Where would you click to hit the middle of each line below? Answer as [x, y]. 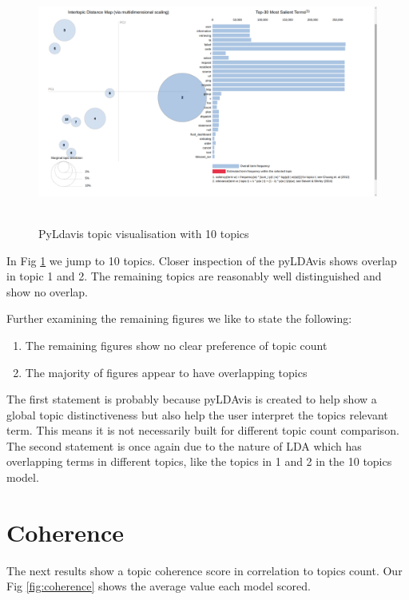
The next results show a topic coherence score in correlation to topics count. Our [204, 570]
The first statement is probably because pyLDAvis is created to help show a [192, 399]
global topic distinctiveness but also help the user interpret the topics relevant [197, 414]
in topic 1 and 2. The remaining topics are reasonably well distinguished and [194, 276]
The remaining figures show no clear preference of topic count [176, 345]
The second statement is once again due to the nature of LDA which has [184, 445]
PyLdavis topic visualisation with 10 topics [144, 233]
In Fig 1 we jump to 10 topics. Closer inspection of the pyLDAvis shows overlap [202, 260]
